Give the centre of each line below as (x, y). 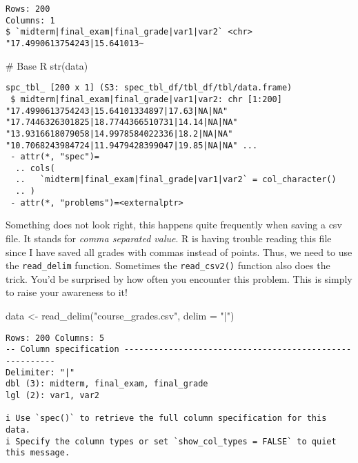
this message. (38, 453)
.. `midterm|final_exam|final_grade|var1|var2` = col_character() (176, 180)
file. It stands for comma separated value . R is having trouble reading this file (169, 238)
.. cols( (35, 168)
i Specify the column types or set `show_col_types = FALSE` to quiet (171, 441)
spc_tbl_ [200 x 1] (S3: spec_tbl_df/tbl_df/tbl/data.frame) (149, 88)
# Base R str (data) (47, 65)
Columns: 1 (30, 20)
